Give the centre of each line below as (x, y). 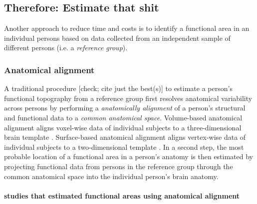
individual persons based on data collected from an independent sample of (117, 38)
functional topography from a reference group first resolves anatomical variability (128, 98)
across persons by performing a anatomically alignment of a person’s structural (125, 108)
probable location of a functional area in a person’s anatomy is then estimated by (128, 156)
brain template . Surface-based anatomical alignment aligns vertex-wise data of (125, 137)
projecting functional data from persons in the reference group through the (119, 166)
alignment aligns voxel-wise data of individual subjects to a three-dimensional (123, 127)
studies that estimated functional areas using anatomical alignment (122, 195)
